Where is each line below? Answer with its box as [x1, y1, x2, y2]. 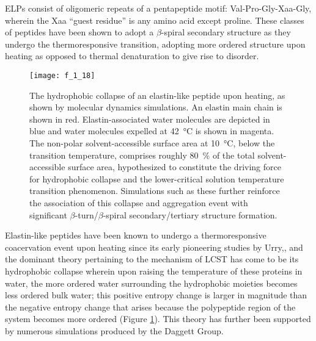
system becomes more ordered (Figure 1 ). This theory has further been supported [5, 312, 311, 325]
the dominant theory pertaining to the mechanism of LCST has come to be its [5, 253, 299, 265]
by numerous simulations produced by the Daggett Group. [5, 324, 224, 337]
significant [29, 208, 67, 221]
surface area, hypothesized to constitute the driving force [68, 160, 281, 173]
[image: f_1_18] [29, 71, 95, 80]
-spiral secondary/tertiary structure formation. [103, 208, 277, 221]
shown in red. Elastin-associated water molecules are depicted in [29, 112, 270, 125]
